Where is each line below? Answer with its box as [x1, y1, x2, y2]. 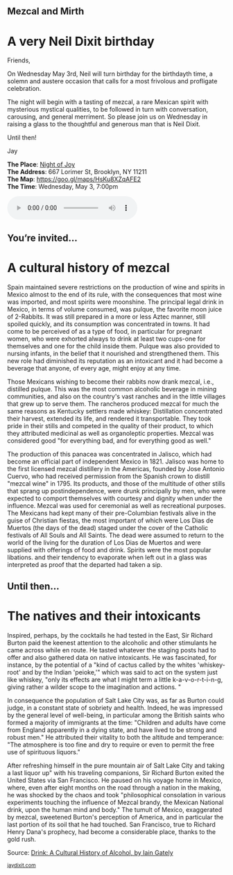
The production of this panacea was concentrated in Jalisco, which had [7, 450, 212, 458]
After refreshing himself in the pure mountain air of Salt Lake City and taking [7, 761, 225, 770]
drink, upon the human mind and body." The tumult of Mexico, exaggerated [7, 805, 223, 814]
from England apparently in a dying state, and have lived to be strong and [7, 725, 217, 734]
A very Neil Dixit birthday [7, 33, 155, 49]
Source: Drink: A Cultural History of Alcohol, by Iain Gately [7, 848, 173, 856]
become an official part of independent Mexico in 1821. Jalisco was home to [7, 457, 224, 466]
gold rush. [7, 835, 37, 843]
